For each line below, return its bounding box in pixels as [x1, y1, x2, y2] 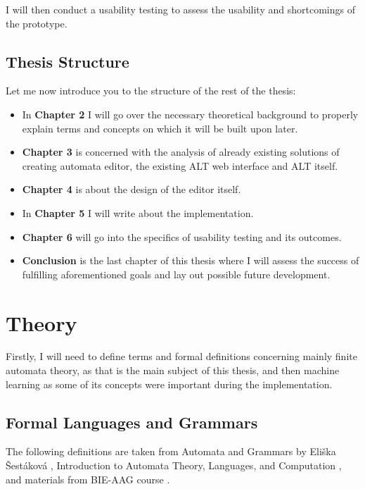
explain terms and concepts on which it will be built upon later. [22, 120, 298, 135]
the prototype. [6, 16, 68, 30]
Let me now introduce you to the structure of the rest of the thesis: [6, 83, 296, 98]
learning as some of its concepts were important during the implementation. [6, 376, 333, 391]
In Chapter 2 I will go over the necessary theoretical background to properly [22, 106, 359, 121]
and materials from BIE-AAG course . [6, 471, 170, 486]
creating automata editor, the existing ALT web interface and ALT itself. [22, 158, 338, 173]
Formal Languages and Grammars [6, 411, 258, 433]
